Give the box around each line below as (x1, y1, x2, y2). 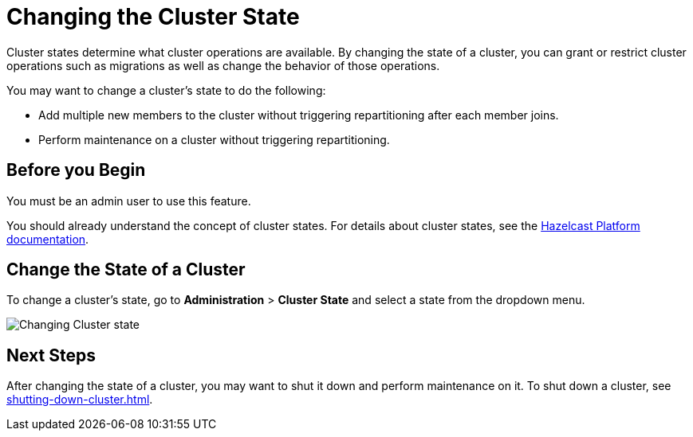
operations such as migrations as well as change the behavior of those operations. (6, 58, 440, 72)
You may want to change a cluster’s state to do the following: (6, 83, 326, 97)
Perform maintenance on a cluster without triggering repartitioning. (38, 132, 390, 146)
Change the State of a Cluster (6, 259, 246, 280)
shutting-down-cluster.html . (6, 392, 153, 407)
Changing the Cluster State (6, 3, 300, 30)
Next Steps (6, 345, 96, 365)
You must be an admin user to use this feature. (6, 193, 251, 208)
